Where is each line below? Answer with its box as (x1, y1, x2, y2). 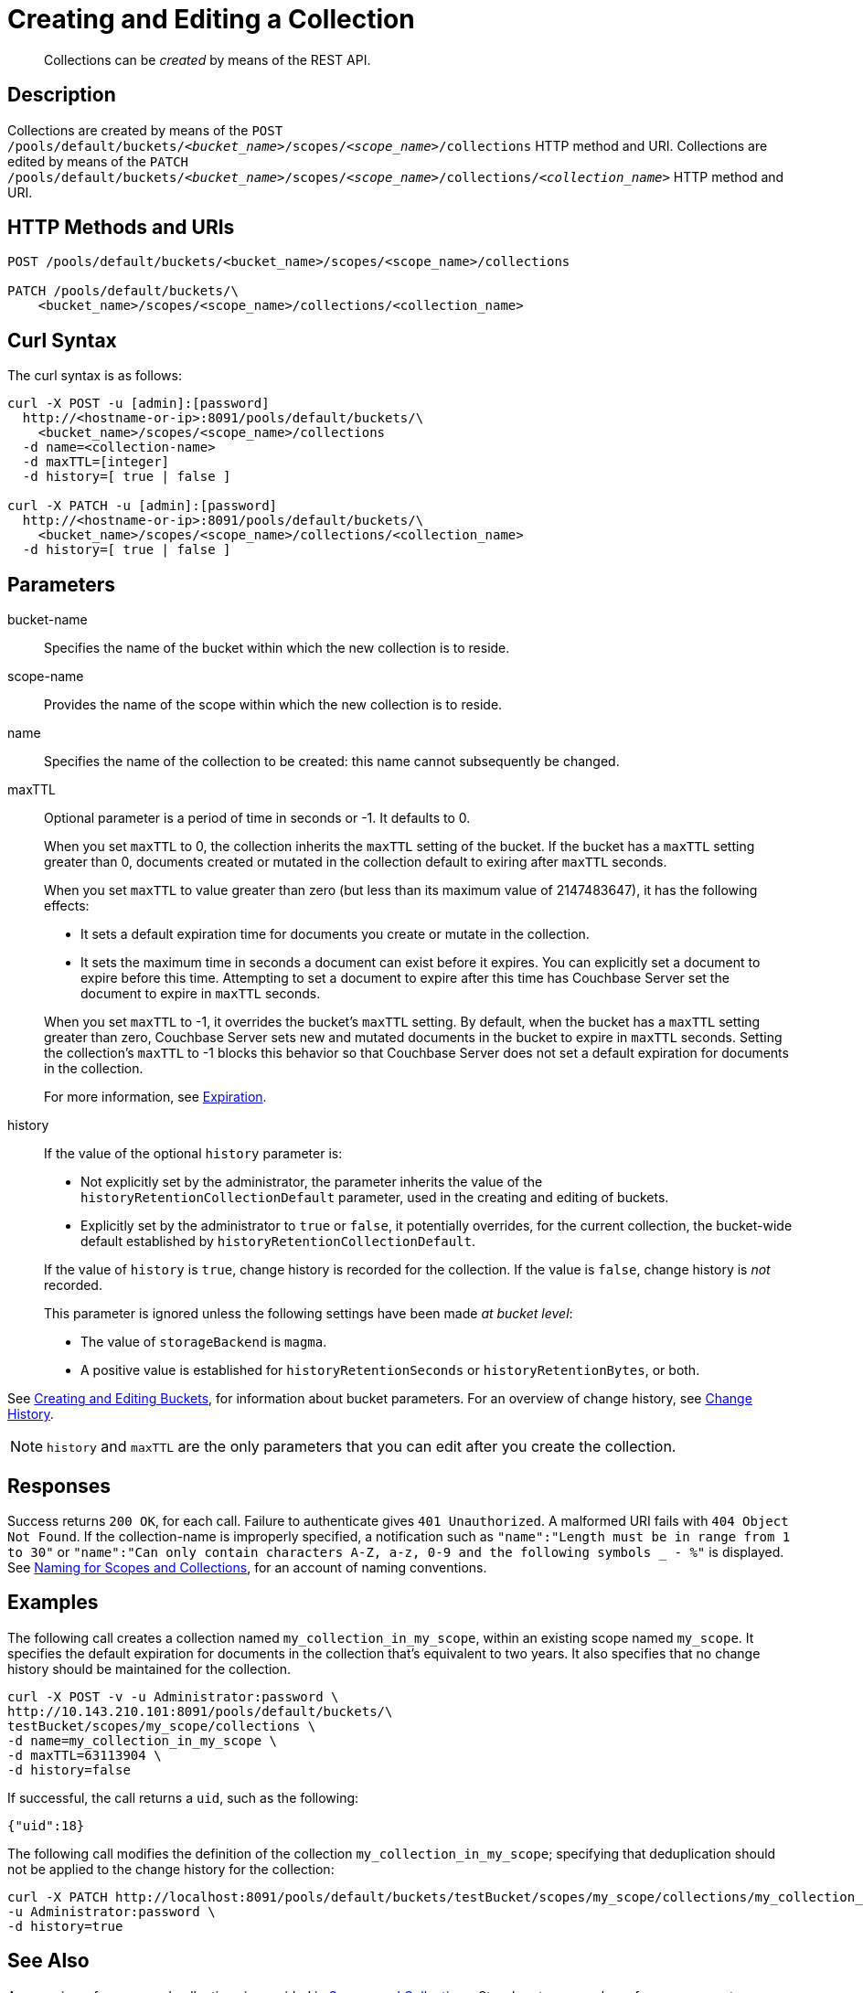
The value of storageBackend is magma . (80, 1334, 327, 1350)
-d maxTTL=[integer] (22, 454, 170, 470)
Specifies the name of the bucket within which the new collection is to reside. (44, 640, 510, 656)
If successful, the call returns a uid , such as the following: (7, 1789, 359, 1806)
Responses (7, 1474, 112, 1497)
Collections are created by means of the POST (7, 122, 283, 138)
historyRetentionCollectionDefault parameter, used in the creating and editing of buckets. (80, 1189, 669, 1206)
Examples (7, 1591, 99, 1615)
